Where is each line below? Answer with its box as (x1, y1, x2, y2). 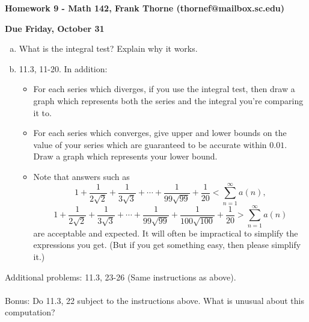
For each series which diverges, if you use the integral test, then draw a (33, 82, 295, 95)
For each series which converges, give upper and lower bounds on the (33, 126, 287, 139)
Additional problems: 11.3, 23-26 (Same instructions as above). (5, 270, 236, 283)
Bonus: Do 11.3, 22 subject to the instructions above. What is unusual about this (5, 294, 304, 306)
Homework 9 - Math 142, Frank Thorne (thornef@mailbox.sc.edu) (5, 2, 285, 14)
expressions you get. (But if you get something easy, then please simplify (33, 238, 301, 251)
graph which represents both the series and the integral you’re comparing (33, 94, 304, 107)
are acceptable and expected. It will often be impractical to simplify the (33, 226, 298, 239)
